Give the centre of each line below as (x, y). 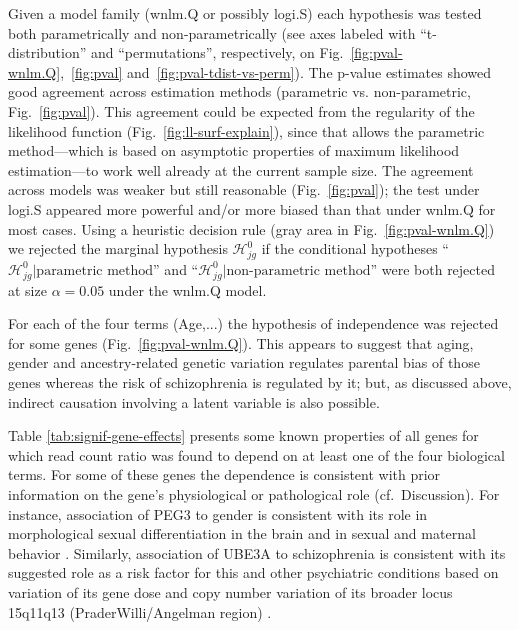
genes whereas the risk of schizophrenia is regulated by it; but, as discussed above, (260, 381)
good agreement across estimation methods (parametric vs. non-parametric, (239, 91)
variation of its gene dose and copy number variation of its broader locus (230, 591)
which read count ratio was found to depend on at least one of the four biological (256, 454)
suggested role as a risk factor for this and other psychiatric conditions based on (253, 572)
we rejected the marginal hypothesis (118, 248)
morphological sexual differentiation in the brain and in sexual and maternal (242, 533)
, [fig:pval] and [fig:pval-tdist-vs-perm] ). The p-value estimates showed (276, 71)
